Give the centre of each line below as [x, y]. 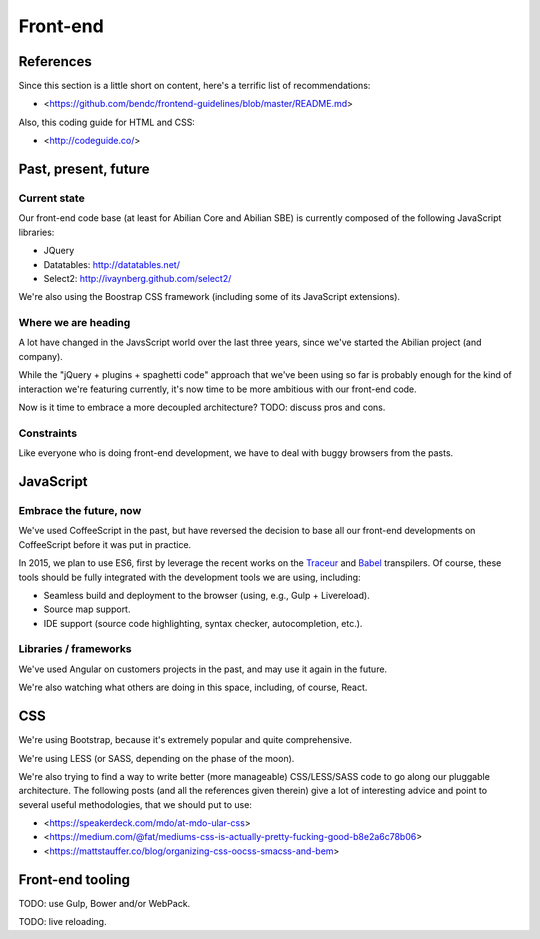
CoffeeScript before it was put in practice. [105, 544]
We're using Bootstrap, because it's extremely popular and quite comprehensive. [185, 740]
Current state [51, 198]
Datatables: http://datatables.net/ [111, 264]
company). [41, 356]
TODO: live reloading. [62, 922]
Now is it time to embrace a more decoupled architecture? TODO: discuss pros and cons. [202, 407]
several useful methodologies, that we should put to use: [135, 804]
